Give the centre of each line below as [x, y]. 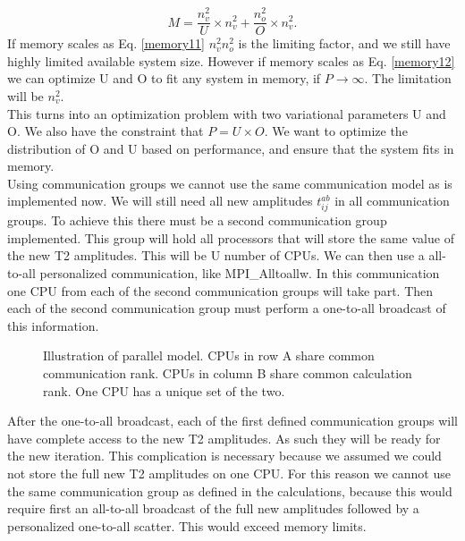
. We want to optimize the [336, 131]
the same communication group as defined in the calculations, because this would [230, 490]
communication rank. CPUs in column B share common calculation [228, 372]
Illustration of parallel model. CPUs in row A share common [209, 355]
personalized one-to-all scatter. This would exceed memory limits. [187, 525]
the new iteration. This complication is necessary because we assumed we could [224, 456]
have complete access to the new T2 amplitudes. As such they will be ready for [224, 438]
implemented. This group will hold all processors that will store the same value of [231, 237]
